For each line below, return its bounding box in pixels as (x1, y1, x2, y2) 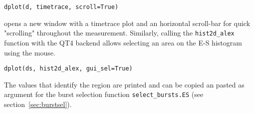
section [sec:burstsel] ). (4, 99, 72, 109)
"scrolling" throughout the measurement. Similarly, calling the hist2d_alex (4, 27, 235, 38)
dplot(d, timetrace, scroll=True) (4, 3, 119, 10)
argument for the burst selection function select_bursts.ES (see (4, 89, 204, 99)
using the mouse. (4, 47, 55, 57)
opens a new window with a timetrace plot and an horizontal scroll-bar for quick (4, 17, 251, 28)
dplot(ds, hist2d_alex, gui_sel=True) (4, 65, 133, 72)
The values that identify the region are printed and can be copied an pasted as (4, 79, 245, 89)
